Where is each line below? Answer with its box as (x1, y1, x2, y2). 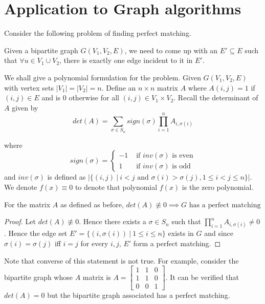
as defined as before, (60, 199, 124, 209)
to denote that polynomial (75, 182, 158, 192)
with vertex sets (4, 82, 54, 93)
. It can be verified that (165, 271, 239, 282)
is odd (172, 162, 191, 170)
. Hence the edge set (4, 228, 68, 238)
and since (204, 228, 234, 238)
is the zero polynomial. (182, 182, 254, 192)
